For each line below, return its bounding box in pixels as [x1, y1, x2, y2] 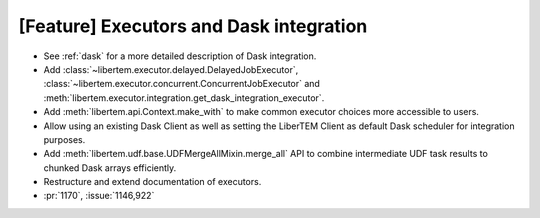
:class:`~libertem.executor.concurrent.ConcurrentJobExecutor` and [43, 78, 320, 90]
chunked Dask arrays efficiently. [43, 161, 177, 174]
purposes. [43, 133, 86, 145]
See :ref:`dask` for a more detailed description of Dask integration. [43, 50, 317, 62]
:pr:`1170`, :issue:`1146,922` [43, 190, 155, 202]
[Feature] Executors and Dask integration [18, 15, 368, 37]
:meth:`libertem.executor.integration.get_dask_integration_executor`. [43, 91, 325, 104]
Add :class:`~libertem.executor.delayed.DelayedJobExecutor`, [43, 63, 299, 75]
